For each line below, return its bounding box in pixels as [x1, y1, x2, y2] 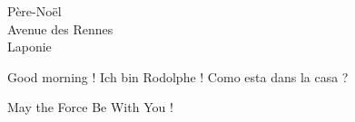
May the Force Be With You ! [7, 98, 173, 117]
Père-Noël [7, 2, 62, 20]
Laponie [7, 37, 52, 56]
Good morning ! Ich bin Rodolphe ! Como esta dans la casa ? [7, 67, 349, 86]
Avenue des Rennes [7, 19, 113, 38]
